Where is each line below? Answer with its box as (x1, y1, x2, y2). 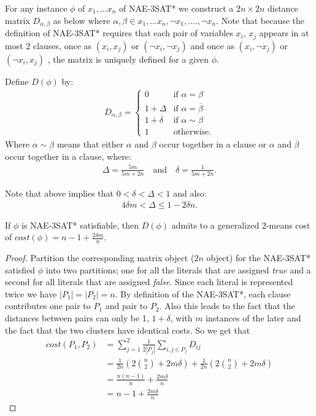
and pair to (105, 299, 148, 312)
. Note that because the (216, 14, 305, 26)
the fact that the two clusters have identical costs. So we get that (5, 323, 250, 336)
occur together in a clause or (159, 137, 267, 150)
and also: (173, 187, 207, 200)
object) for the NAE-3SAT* (206, 251, 310, 264)
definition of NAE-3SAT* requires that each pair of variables (5, 26, 233, 39)
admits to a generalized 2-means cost (171, 218, 310, 231)
